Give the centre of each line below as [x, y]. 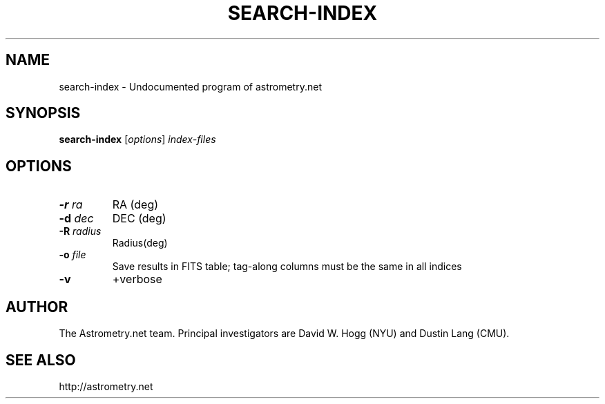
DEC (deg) [139, 219]
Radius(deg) [140, 243]
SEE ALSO [41, 360]
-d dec [76, 219]
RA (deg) [135, 205]
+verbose [137, 279]
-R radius [80, 231]
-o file [73, 255]
